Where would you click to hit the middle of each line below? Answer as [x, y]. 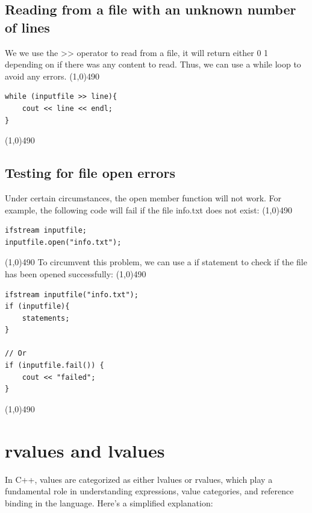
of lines [27, 27]
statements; [46, 318]
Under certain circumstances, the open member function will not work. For [143, 197]
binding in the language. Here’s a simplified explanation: [109, 502]
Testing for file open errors [90, 173]
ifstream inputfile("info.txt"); [72, 294]
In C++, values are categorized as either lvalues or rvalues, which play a [139, 479]
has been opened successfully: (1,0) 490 [76, 273]
